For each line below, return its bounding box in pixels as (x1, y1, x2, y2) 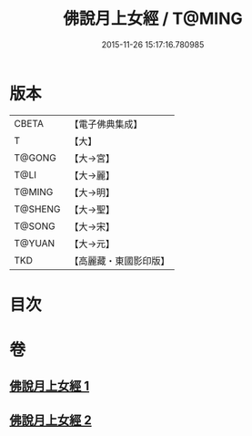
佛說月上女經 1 (9, 379, 90, 394)
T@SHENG (14, 202, 61, 215)
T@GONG (14, 151, 56, 164)
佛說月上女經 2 (9, 412, 93, 428)
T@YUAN (14, 236, 55, 249)
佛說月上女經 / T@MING (63, 8, 243, 29)
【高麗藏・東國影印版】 (69, 254, 170, 267)
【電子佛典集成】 (69, 118, 143, 130)
